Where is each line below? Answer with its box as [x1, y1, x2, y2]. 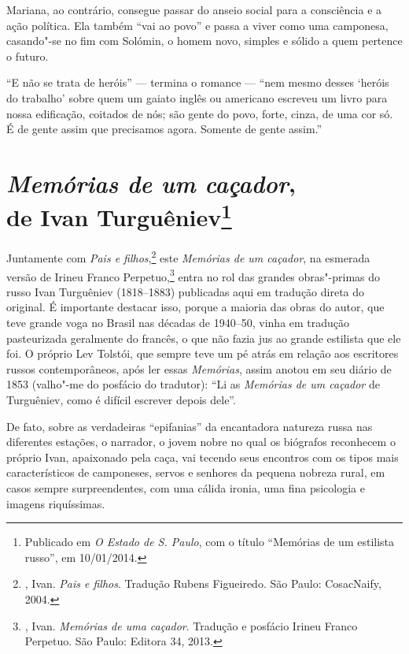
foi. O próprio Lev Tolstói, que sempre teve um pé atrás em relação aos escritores [6, 345, 399, 362]
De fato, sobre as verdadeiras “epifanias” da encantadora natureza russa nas [6, 418, 373, 434]
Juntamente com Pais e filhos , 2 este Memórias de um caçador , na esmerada [6, 247, 370, 266]
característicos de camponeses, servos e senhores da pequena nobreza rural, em [6, 464, 385, 481]
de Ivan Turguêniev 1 [6, 198, 232, 233]
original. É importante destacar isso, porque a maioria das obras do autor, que [6, 299, 385, 315]
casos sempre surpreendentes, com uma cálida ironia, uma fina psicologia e [6, 480, 365, 496]
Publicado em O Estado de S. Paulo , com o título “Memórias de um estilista [24, 533, 395, 550]
